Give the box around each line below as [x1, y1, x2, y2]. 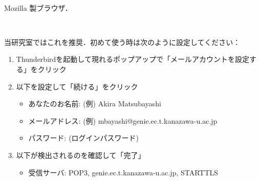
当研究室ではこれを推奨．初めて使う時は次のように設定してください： [4, 36, 241, 47]
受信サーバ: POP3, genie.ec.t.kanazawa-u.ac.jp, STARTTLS [28, 167, 219, 177]
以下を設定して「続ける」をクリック [16, 81, 138, 92]
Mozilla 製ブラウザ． [4, 2, 72, 13]
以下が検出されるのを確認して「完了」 [16, 149, 145, 160]
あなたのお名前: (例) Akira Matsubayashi [28, 98, 161, 109]
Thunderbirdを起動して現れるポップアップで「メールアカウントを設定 [16, 54, 249, 64]
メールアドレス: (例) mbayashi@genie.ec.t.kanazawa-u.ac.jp [28, 115, 218, 126]
